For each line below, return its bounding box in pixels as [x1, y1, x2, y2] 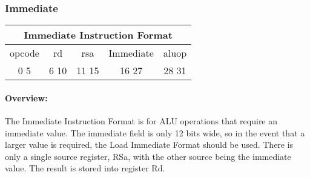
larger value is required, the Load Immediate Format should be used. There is [5, 138, 294, 151]
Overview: [5, 91, 48, 104]
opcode [10, 46, 39, 60]
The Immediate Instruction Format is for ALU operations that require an [5, 115, 278, 127]
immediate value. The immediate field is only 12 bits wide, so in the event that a [5, 126, 305, 139]
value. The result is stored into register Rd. [5, 162, 165, 174]
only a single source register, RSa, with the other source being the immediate [5, 150, 291, 162]
